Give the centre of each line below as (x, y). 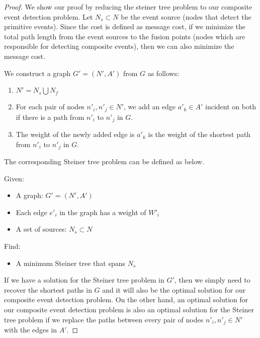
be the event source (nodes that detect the (186, 16)
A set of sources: (41, 229)
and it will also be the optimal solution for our (174, 289)
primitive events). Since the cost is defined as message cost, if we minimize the (125, 26)
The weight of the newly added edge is (75, 134)
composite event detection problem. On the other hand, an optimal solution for (126, 299)
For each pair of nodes (50, 107)
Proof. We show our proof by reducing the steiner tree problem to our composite (128, 7)
